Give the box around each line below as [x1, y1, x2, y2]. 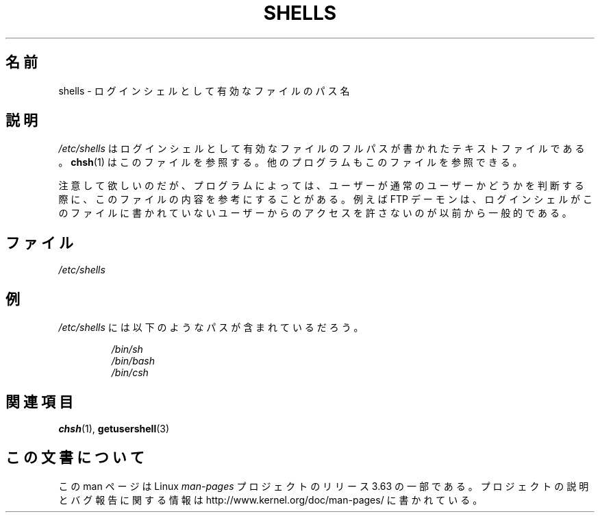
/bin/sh [111, 343, 143, 356]
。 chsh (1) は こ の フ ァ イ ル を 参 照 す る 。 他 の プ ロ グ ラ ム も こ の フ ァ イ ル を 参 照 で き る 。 [58, 156, 523, 169]
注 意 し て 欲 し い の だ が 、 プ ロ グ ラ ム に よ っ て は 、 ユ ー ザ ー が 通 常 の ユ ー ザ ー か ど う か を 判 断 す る [58, 180, 584, 192]
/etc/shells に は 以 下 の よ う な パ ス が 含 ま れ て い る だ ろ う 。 [58, 321, 364, 334]
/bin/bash [111, 355, 155, 367]
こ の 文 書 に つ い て [5, 449, 145, 467]
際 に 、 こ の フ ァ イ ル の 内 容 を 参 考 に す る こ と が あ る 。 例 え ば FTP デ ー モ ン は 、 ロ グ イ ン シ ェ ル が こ [58, 193, 593, 206]
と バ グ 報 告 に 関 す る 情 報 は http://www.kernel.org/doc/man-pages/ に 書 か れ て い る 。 [58, 493, 483, 506]
